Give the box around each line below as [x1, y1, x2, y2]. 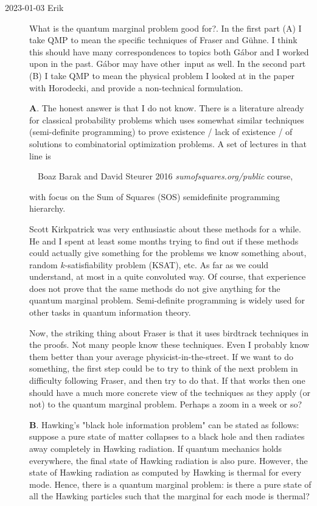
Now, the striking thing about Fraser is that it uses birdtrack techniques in [29, 326, 308, 339]
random [29, 258, 58, 271]
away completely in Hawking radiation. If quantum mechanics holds [29, 442, 282, 454]
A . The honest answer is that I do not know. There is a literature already [29, 102, 304, 114]
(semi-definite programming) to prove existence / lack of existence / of [29, 125, 293, 138]
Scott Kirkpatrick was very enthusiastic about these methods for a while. [29, 222, 301, 235]
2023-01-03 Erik [5, 1, 64, 13]
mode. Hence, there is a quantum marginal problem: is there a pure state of [29, 477, 312, 490]
